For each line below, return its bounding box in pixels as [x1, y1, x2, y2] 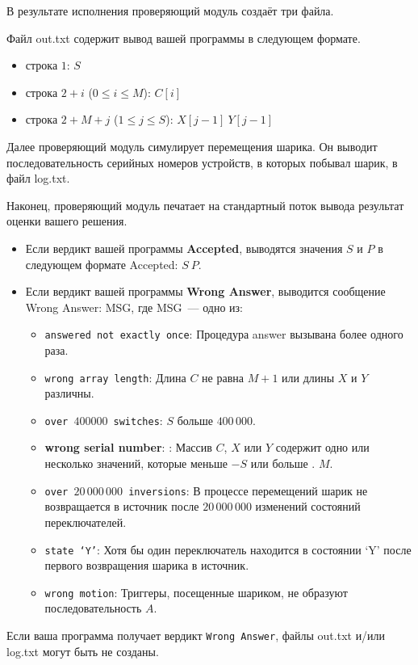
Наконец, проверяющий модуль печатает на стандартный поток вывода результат [6, 196, 404, 213]
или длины [282, 368, 335, 385]
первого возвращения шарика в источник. [44, 557, 249, 574]
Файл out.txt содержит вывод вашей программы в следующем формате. [6, 29, 361, 46]
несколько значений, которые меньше [44, 455, 228, 472]
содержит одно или [275, 439, 370, 456]
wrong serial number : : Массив [44, 439, 212, 456]
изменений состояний [255, 498, 361, 515]
